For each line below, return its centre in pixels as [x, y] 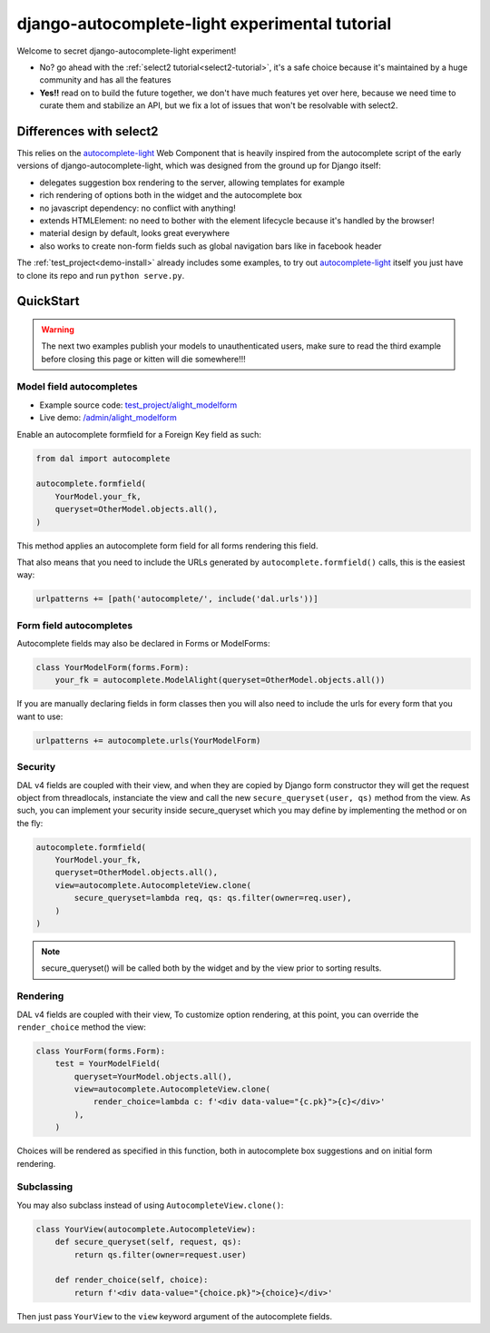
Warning [58, 329]
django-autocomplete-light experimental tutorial [204, 24]
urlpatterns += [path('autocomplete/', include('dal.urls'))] [177, 599]
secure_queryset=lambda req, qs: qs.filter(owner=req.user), [213, 898]
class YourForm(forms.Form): [101, 1051]
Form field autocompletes [75, 625]
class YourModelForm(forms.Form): [113, 668]
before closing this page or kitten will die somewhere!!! [144, 359]
